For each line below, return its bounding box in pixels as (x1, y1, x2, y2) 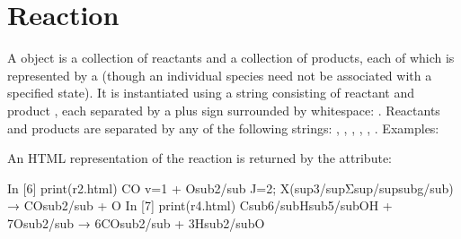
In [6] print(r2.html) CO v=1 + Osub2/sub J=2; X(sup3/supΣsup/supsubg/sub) (7, 178, 454, 197)
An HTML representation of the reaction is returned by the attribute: (7, 149, 392, 167)
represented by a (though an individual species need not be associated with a (7, 65, 432, 84)
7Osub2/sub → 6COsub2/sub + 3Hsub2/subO (7, 213, 265, 232)
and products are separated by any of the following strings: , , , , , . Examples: (7, 118, 439, 137)
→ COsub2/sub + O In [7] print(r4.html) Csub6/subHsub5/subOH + (7, 196, 393, 215)
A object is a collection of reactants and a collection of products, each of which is (7, 48, 455, 67)
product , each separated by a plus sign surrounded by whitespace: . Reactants (7, 100, 440, 119)
